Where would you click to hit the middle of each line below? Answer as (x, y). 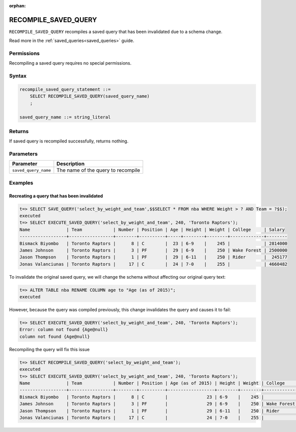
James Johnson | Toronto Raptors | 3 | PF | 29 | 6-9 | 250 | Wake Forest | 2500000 (153, 250)
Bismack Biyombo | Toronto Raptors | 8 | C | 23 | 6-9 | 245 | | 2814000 (153, 243)
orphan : (18, 6)
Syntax (18, 76)
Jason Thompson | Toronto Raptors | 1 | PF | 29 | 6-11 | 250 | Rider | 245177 (153, 257)
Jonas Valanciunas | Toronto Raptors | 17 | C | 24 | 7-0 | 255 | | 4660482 (153, 264)
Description (71, 164)
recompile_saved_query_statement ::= (65, 89)
